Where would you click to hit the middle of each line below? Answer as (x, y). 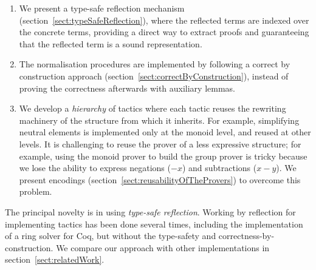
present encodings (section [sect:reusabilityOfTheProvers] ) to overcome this (160, 179)
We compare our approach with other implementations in (163, 247)
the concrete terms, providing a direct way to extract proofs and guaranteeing (164, 32)
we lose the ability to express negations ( (95, 168)
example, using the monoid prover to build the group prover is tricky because (163, 156)
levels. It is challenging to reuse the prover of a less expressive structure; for (160, 143)
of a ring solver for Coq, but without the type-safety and (111, 236)
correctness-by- (246, 236)
